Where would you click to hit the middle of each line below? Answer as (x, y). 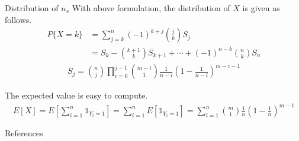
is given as (261, 8)
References (24, 133)
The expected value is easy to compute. (76, 95)
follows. (18, 19)
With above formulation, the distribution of (151, 8)
